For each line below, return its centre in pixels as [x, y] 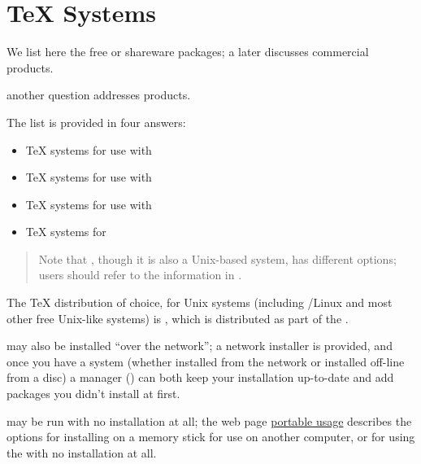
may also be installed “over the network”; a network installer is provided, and [200, 346]
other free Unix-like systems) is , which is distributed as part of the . [178, 318]
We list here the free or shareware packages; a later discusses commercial [188, 52]
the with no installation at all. [82, 452]
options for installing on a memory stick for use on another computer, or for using [211, 437]
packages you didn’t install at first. [93, 394]
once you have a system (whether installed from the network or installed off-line [206, 361]
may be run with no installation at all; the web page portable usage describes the [209, 420]
